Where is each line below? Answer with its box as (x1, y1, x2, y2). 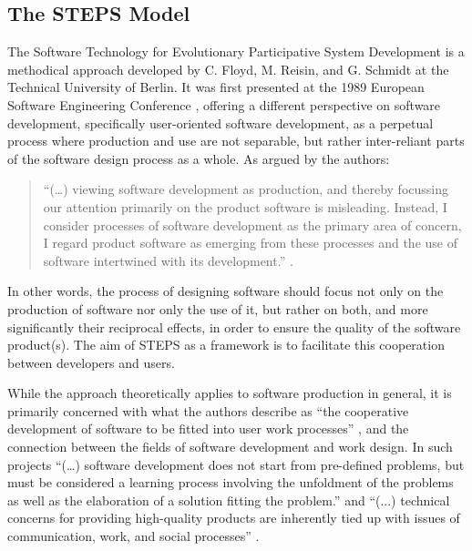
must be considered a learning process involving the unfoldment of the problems (7, 473, 454, 492)
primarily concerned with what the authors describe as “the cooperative (7, 401, 409, 420)
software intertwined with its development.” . (43, 250, 293, 270)
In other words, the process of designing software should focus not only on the (7, 281, 444, 301)
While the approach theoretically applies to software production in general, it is (7, 383, 452, 403)
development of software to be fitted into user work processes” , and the (7, 419, 409, 438)
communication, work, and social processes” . (7, 526, 260, 546)
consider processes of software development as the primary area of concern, (43, 215, 462, 234)
